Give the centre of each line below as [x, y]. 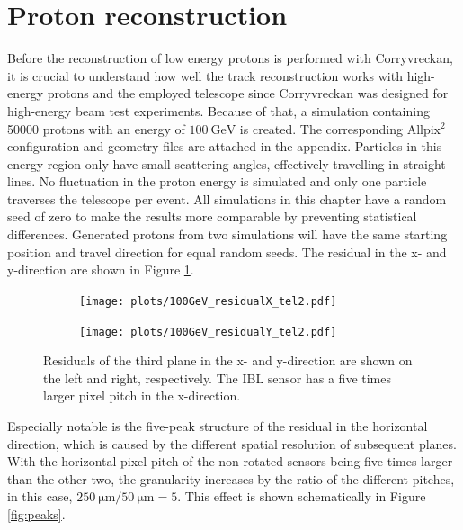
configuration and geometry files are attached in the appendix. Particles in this [225, 146]
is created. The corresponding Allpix [340, 128]
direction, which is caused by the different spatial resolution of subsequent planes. [232, 443]
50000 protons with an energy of [96, 128]
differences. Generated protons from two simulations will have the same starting [227, 234]
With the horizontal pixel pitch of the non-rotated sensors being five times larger [230, 461]
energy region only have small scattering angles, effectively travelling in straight [227, 163]
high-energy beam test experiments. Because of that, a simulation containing [218, 110]
